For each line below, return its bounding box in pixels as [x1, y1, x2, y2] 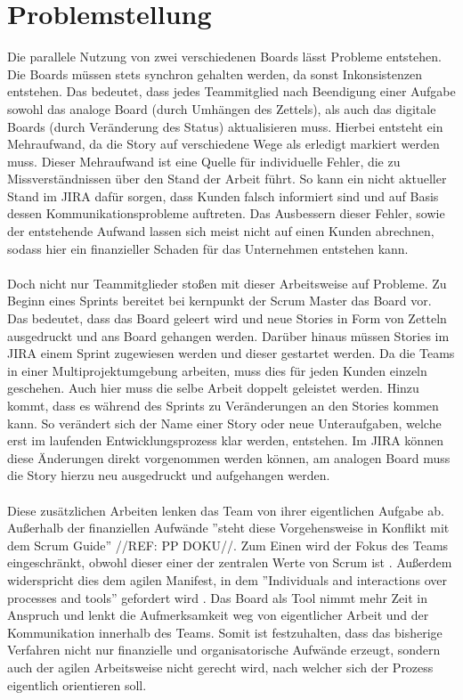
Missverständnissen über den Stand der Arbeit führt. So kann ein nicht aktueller [7, 169, 447, 188]
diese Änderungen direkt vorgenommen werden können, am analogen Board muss [7, 448, 451, 467]
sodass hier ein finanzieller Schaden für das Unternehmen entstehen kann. [7, 239, 409, 257]
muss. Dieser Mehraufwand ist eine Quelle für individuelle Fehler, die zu [7, 151, 401, 170]
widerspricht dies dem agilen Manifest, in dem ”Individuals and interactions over [7, 570, 448, 589]
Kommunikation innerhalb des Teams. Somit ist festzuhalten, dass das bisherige [7, 623, 443, 641]
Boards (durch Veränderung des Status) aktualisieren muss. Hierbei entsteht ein [7, 117, 443, 135]
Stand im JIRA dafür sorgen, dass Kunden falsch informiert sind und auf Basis [7, 186, 439, 205]
